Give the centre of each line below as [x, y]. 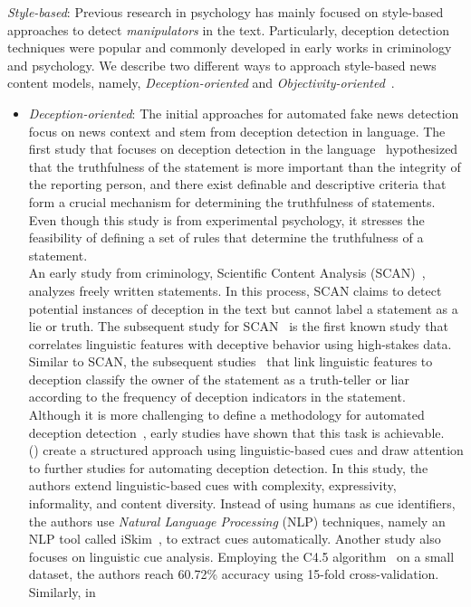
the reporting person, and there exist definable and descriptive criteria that [237, 184]
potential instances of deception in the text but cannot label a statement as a [243, 308]
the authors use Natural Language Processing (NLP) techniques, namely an [237, 521]
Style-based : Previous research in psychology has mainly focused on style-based [226, 12]
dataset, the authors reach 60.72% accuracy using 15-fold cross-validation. [234, 574]
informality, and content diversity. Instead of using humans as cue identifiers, [242, 503]
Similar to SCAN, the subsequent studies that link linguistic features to [231, 361]
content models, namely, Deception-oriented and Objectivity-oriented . [201, 83]
